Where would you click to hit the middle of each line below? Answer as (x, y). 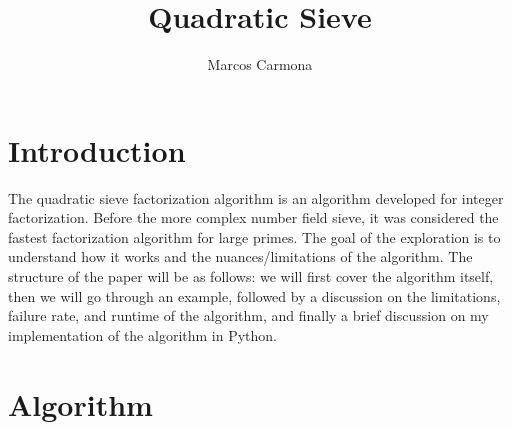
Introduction (97, 149)
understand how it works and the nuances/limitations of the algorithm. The (240, 256)
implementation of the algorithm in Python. (142, 334)
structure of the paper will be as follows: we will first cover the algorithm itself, (251, 276)
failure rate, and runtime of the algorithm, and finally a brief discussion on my (248, 315)
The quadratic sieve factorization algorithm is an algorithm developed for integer (256, 197)
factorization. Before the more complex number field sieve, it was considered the (253, 217)
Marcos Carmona (260, 64)
